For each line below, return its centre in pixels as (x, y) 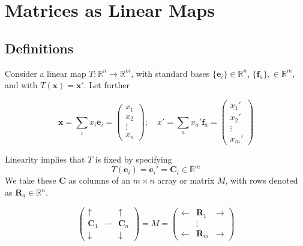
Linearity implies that (45, 159)
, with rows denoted (262, 180)
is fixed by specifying (133, 159)
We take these (31, 180)
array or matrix (186, 180)
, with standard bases (170, 73)
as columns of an (100, 180)
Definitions (39, 48)
